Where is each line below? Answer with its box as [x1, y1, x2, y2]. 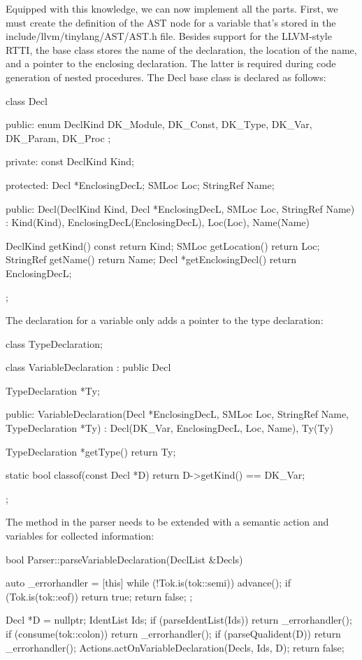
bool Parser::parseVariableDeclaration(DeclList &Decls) [6, 552, 243, 566]
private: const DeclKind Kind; [6, 154, 134, 169]
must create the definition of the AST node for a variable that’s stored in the [6, 15, 336, 29]
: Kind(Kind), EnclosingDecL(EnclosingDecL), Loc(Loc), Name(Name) [6, 215, 310, 230]
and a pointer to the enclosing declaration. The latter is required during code [6, 56, 336, 71]
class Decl [6, 93, 48, 108]
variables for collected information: [6, 528, 154, 543]
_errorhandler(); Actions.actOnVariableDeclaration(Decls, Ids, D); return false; [6, 640, 345, 654]
